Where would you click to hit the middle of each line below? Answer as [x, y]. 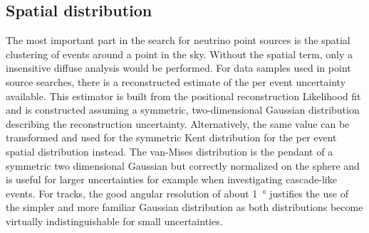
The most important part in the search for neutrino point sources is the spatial [178, 40]
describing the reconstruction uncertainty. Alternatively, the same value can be [178, 123]
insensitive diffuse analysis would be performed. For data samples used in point [178, 68]
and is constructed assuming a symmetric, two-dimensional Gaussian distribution [183, 110]
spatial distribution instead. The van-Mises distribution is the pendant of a [170, 151]
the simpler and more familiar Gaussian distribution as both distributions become [184, 207]
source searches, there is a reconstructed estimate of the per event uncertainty [176, 81]
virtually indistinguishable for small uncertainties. [114, 221]
